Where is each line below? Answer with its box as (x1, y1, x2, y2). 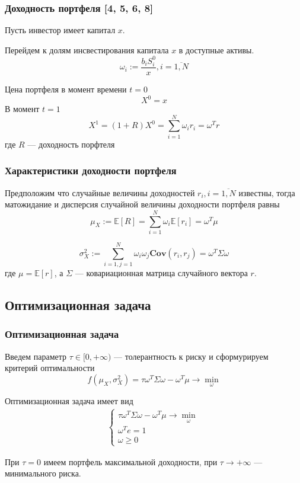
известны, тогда (238, 186, 295, 199)
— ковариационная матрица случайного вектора (75, 267, 248, 279)
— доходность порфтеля (27, 137, 115, 150)
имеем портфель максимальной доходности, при (43, 455, 218, 468)
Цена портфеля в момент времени (5, 82, 127, 95)
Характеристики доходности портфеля (5, 163, 177, 178)
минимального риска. (5, 467, 81, 479)
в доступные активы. (178, 43, 254, 56)
